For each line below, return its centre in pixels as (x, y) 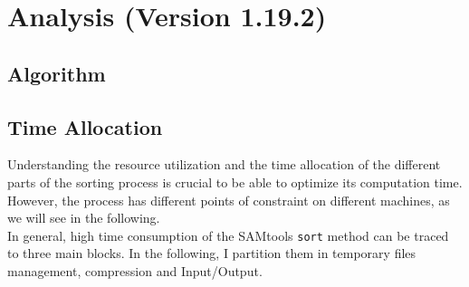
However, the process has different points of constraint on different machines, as (229, 200)
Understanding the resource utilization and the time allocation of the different (224, 164)
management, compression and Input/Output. (135, 270)
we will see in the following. (84, 218)
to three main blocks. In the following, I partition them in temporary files (212, 253)
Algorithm (57, 73)
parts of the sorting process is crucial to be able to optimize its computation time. (235, 182)
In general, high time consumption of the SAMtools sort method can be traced (228, 235)
